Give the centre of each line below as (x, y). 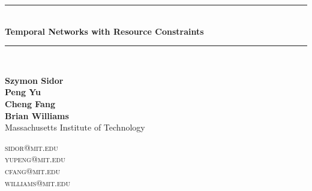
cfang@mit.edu (33, 170)
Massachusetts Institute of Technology (75, 127)
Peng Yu (23, 92)
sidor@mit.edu (31, 147)
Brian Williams (37, 115)
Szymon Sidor (34, 80)
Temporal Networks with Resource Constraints (104, 31)
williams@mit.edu (37, 182)
